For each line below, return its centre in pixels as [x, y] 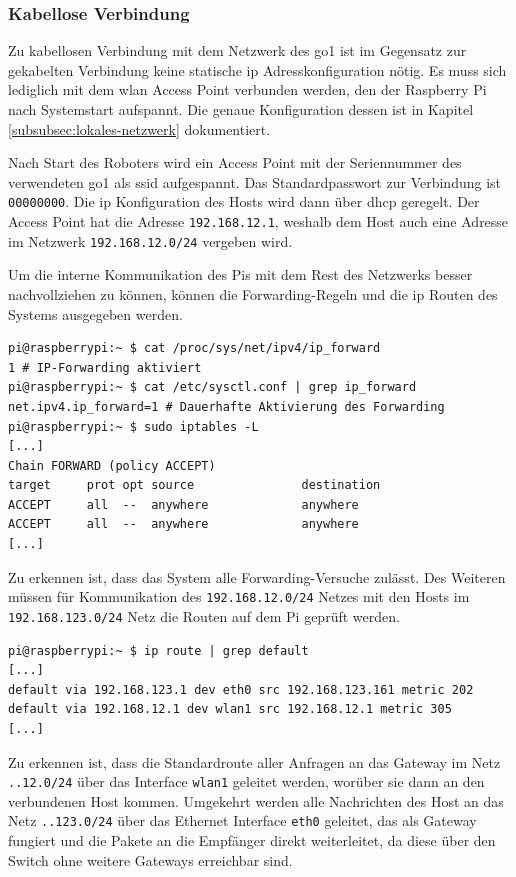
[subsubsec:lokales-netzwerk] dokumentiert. [139, 128]
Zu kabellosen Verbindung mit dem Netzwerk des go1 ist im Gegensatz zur [237, 50]
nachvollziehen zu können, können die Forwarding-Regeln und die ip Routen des [253, 293]
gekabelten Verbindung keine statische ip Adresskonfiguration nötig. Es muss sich [257, 69]
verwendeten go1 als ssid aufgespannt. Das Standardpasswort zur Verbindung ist [254, 181]
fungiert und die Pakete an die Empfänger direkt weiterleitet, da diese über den [252, 840]
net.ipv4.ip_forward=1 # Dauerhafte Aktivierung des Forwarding [226, 406]
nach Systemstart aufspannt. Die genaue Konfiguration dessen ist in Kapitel [241, 109]
